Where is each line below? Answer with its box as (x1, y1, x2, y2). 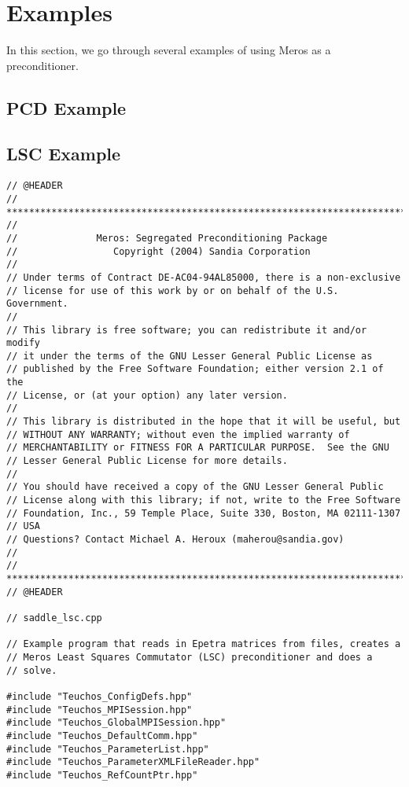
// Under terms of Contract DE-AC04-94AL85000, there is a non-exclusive (6, 271, 401, 283)
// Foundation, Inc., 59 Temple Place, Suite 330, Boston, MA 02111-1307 (6, 507, 401, 519)
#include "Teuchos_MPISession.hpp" (6, 704, 193, 715)
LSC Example (6, 142, 121, 166)
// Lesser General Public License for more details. (6, 455, 288, 467)
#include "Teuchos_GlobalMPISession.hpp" (6, 717, 227, 729)
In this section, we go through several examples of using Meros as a (6, 42, 331, 58)
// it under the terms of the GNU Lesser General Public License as (6, 350, 373, 362)
